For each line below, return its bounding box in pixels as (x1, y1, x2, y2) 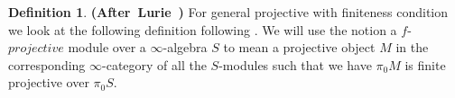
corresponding (8, 55, 86, 74)
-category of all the (102, 55, 207, 74)
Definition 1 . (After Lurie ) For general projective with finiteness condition (8, 3, 449, 21)
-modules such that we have (218, 55, 372, 74)
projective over (8, 73, 89, 92)
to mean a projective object (223, 38, 376, 57)
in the (395, 38, 429, 57)
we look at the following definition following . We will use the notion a (8, 20, 397, 39)
